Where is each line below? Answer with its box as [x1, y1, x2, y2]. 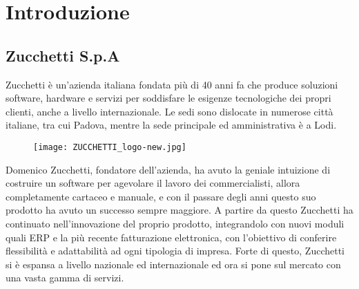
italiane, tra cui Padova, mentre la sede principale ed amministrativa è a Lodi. [6, 118, 337, 132]
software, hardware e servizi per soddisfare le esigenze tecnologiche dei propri [6, 91, 331, 105]
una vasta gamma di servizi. [6, 270, 124, 285]
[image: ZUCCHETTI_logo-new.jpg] [33, 142, 186, 152]
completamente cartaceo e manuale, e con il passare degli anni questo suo [6, 189, 316, 203]
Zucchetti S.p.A [6, 44, 120, 66]
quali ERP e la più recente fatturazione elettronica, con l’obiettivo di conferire [6, 230, 337, 244]
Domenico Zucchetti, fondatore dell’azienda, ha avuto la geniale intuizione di [6, 162, 331, 176]
